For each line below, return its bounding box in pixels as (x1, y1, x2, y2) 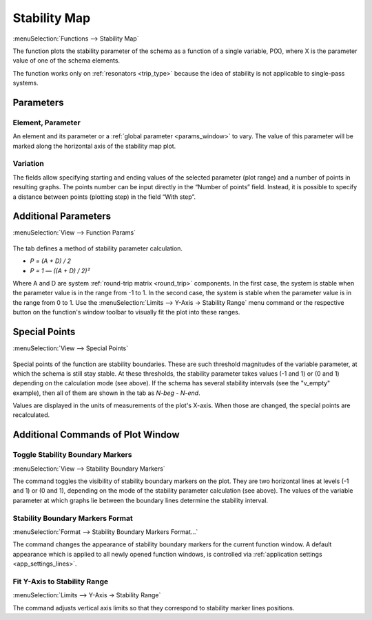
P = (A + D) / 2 (30, 257, 72, 265)
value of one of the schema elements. (12, 56, 121, 65)
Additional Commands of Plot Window (12, 429, 180, 440)
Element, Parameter (12, 118, 81, 127)
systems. (12, 79, 39, 87)
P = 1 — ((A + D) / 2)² (30, 266, 90, 275)
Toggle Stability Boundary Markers (12, 450, 132, 460)
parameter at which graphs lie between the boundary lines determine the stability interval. (12, 496, 269, 504)
